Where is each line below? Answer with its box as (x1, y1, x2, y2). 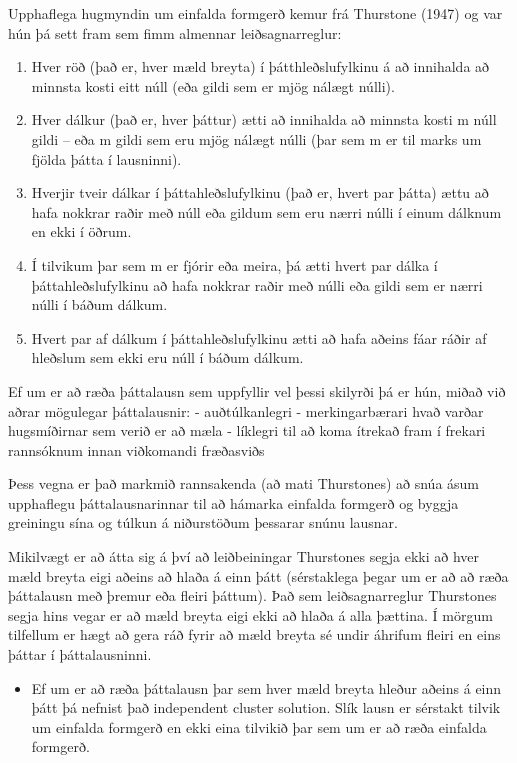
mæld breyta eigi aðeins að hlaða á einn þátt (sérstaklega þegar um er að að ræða (8, 565, 509, 586)
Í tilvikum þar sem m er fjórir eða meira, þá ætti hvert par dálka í (31, 254, 438, 275)
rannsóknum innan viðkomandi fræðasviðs (8, 439, 265, 460)
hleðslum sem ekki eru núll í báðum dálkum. (31, 347, 304, 368)
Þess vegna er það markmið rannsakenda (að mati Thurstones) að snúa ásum (8, 473, 480, 494)
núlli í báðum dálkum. (31, 294, 168, 315)
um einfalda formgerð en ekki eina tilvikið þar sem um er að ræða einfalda (31, 716, 487, 737)
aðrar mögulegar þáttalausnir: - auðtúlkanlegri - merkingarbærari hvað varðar (8, 400, 484, 421)
